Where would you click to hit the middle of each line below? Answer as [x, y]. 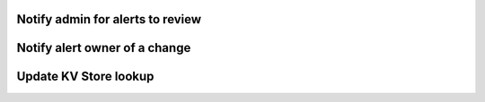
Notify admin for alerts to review [109, 19]
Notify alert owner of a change [104, 48]
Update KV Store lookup [85, 76]
